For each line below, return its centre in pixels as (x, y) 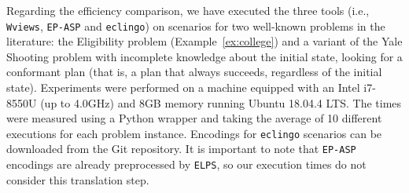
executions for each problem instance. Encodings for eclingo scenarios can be (194, 133)
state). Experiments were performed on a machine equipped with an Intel (183, 87)
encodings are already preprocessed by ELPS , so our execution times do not (186, 164)
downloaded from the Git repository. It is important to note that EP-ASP (181, 149)
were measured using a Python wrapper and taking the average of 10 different (194, 118)
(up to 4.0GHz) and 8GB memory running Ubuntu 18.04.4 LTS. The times (221, 102)
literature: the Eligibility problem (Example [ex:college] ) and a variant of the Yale (204, 41)
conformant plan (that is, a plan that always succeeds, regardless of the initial (194, 72)
